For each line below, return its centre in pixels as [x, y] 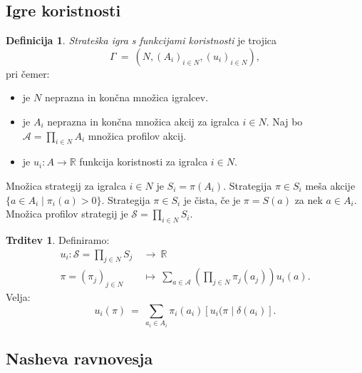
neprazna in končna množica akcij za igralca [143, 121]
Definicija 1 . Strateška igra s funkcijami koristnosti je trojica [141, 40]
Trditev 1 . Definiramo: [58, 239]
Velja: [18, 297]
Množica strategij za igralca [66, 185]
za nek [309, 199]
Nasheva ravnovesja [79, 358]
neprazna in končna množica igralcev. [126, 97]
